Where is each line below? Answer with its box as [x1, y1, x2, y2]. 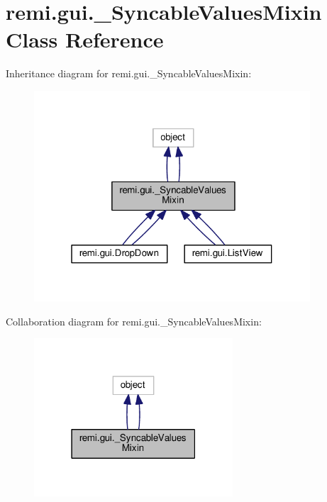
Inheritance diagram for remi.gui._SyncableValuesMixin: [6, 66, 252, 81]
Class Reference [6, 25, 164, 54]
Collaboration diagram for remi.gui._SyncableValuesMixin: [6, 313, 262, 328]
